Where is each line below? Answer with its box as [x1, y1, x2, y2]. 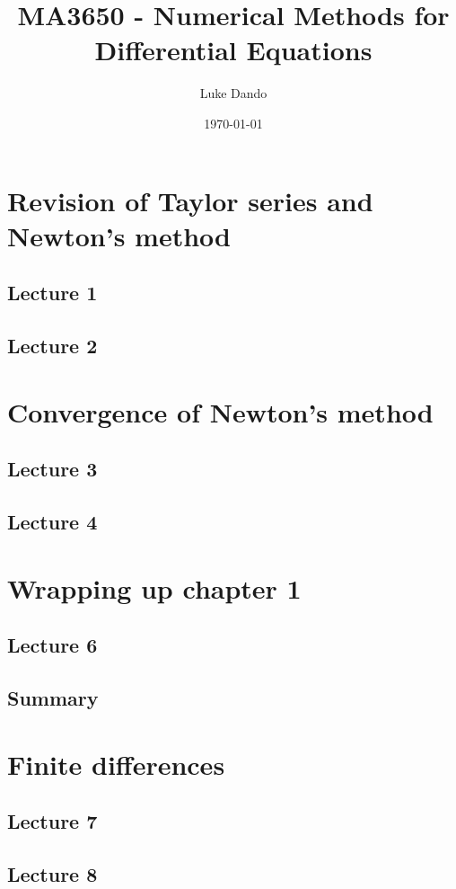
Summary [7, 683, 99, 711]
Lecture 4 [7, 507, 98, 535]
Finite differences [7, 745, 225, 782]
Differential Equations [94, 31, 373, 68]
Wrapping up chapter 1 [7, 569, 302, 606]
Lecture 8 [7, 859, 98, 887]
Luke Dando [199, 84, 267, 102]
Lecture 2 [7, 332, 98, 360]
